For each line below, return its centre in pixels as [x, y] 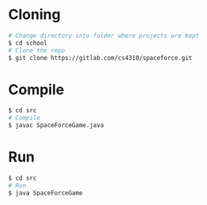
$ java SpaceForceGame [45, 193]
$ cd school [28, 43]
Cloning [34, 15]
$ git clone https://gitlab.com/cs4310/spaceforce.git [100, 58]
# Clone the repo [37, 50]
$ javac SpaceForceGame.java [56, 125]
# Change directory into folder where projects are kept [104, 36]
